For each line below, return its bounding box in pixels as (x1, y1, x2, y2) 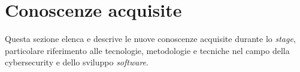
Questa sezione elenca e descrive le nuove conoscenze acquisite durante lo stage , (5, 32, 296, 45)
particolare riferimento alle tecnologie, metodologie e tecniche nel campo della (5, 44, 290, 56)
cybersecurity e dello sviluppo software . (5, 56, 149, 68)
